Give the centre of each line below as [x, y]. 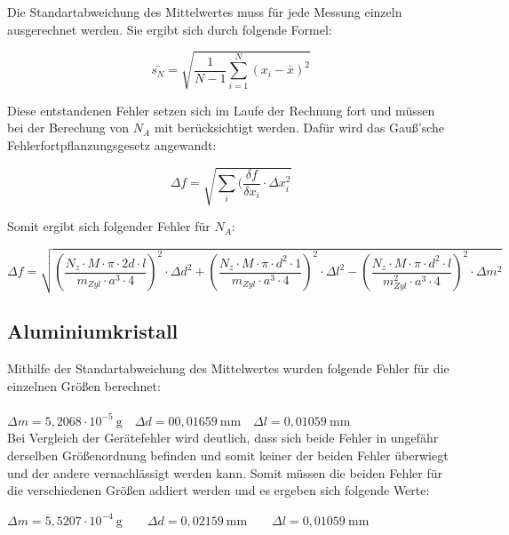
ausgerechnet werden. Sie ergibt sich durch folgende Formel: [170, 29]
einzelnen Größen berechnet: [84, 385]
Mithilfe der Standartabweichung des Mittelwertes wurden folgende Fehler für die [228, 368]
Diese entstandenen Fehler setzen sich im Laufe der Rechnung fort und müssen [221, 110]
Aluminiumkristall [93, 331]
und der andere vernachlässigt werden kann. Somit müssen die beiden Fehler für [225, 472]
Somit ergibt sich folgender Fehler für [109, 226]
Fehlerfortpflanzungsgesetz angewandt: [112, 144]
